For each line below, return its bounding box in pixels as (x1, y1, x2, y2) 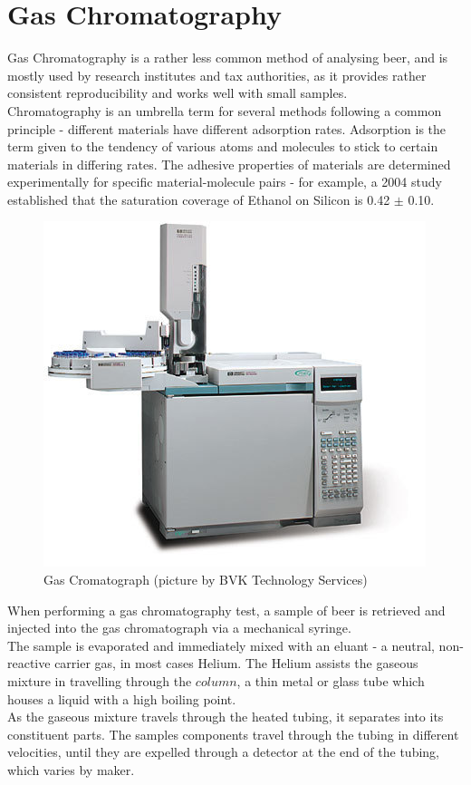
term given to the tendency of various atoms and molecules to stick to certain (7, 137, 438, 156)
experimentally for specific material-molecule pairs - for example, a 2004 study (7, 172, 442, 191)
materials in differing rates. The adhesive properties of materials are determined (7, 154, 451, 173)
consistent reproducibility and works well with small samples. (7, 83, 348, 102)
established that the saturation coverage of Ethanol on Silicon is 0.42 (7, 189, 390, 208)
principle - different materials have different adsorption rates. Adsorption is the (7, 119, 447, 138)
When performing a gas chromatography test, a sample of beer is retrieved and (7, 600, 446, 619)
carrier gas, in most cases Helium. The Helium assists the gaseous (54, 654, 418, 673)
